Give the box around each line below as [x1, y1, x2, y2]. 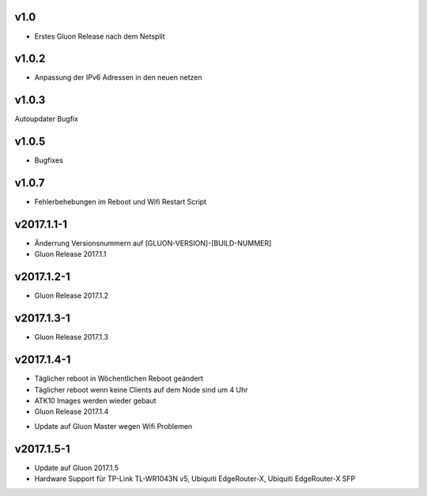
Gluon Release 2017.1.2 [34, 291, 109, 300]
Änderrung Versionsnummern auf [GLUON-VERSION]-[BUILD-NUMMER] [34, 239, 272, 248]
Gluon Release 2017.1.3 [34, 333, 108, 342]
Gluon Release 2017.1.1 [34, 250, 107, 259]
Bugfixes [34, 156, 63, 165]
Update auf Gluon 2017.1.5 [34, 463, 119, 472]
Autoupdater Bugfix [14, 115, 79, 124]
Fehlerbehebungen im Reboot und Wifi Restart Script [34, 197, 207, 207]
